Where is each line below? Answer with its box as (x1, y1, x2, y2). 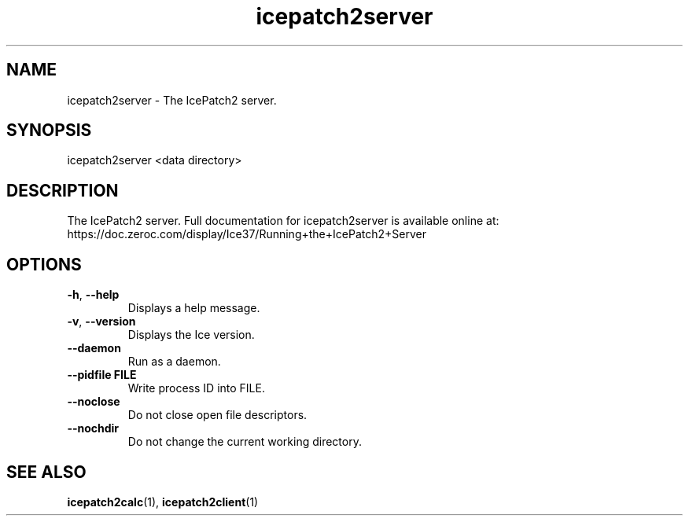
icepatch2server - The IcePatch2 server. (67, 93, 277, 107)
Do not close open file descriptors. (127, 408, 308, 422)
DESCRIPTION (6, 180, 119, 200)
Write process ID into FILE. (127, 381, 265, 395)
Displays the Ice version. (127, 328, 255, 342)
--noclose (67, 395, 120, 409)
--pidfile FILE (67, 368, 137, 382)
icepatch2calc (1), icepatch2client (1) (67, 494, 259, 509)
